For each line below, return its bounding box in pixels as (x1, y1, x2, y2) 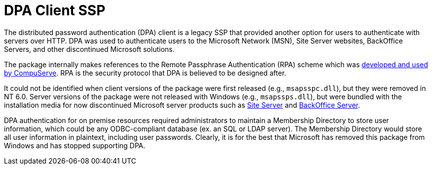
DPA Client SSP (4, 2, 106, 19)
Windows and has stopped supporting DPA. (4, 141, 146, 150)
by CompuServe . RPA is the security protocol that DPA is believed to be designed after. (4, 68, 286, 77)
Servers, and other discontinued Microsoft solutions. (4, 44, 175, 53)
